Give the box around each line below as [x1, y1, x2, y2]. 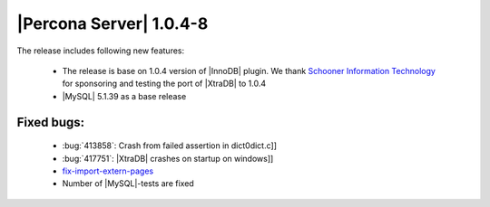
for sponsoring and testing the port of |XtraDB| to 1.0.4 [62, 78, 267, 89]
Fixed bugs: [16, 114, 85, 130]
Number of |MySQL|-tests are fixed [62, 178, 194, 189]
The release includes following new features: [16, 45, 185, 56]
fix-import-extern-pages [62, 165, 154, 176]
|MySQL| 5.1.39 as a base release [62, 90, 187, 101]
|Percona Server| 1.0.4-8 [16, 14, 209, 33]
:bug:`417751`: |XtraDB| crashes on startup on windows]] [62, 153, 274, 164]
